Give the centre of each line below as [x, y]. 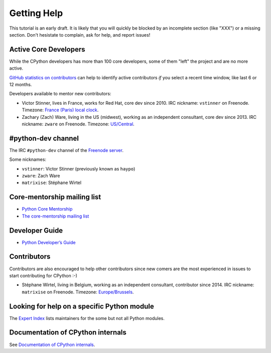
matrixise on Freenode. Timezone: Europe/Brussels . [78, 292]
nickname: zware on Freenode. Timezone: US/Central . [78, 124]
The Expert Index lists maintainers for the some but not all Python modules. [87, 318]
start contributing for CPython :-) [43, 275]
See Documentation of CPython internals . [52, 344]
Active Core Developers [47, 49]
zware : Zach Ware [41, 176]
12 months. [21, 85]
